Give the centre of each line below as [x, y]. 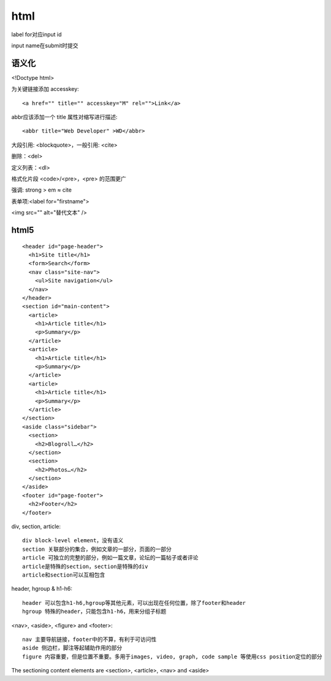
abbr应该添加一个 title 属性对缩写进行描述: [64, 117]
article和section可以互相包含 [64, 575]
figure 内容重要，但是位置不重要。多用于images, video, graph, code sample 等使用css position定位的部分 [172, 656]
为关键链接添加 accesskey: [45, 89]
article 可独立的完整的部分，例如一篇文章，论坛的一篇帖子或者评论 [110, 558]
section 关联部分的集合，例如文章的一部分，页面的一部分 [97, 549]
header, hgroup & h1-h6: [42, 589]
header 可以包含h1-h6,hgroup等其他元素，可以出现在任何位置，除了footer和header [134, 603]
